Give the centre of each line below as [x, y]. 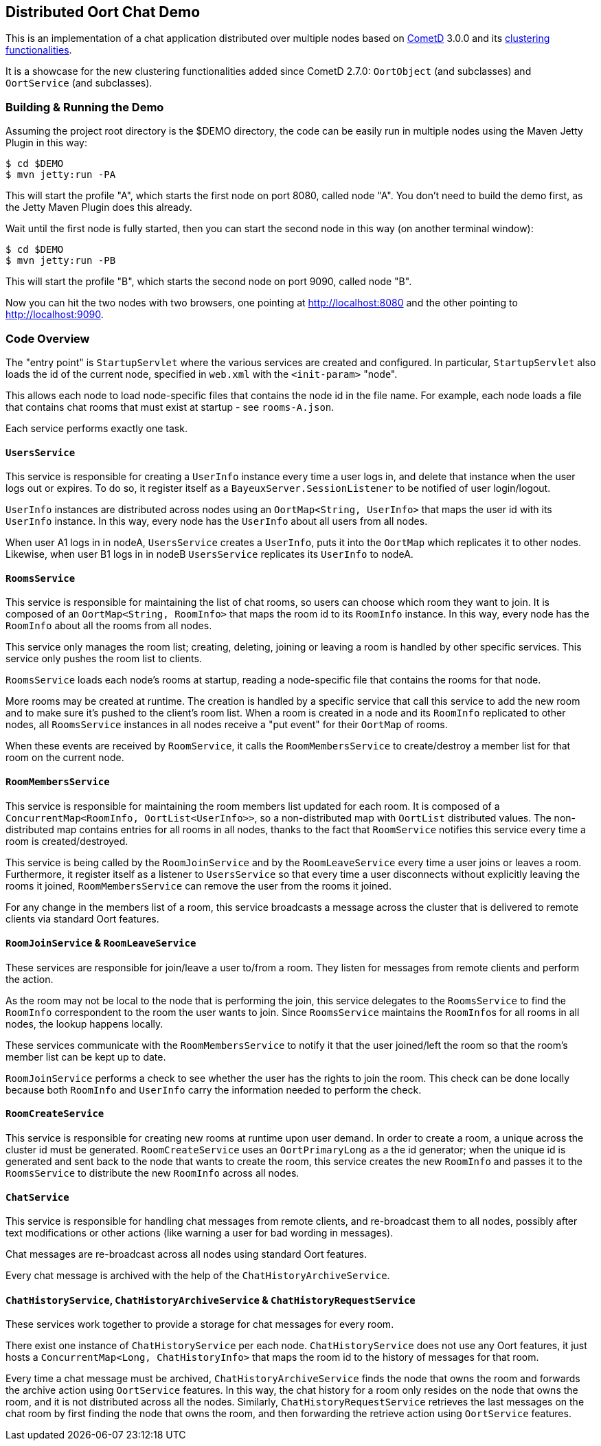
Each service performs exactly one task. [97, 428]
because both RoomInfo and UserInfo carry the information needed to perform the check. [214, 1089]
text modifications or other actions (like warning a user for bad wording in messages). [200, 1233]
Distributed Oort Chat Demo [103, 12]
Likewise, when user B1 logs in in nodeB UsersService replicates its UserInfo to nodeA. [209, 554]
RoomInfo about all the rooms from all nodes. [109, 626]
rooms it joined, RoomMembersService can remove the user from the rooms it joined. [199, 885]
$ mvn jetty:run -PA [61, 175]
